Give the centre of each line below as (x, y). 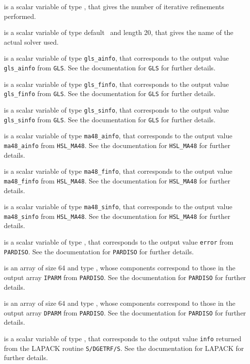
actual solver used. (31, 41)
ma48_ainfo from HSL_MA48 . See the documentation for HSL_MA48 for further (117, 145)
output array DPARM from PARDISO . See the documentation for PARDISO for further (125, 312)
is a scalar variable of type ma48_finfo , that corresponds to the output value (118, 171)
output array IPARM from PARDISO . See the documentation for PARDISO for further (125, 277)
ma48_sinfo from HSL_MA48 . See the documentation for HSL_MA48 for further (117, 216)
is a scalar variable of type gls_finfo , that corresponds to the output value (117, 84)
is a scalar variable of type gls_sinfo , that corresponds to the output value (117, 110)
